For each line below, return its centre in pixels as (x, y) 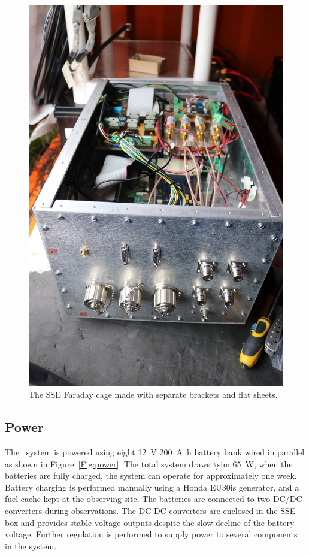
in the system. (31, 546)
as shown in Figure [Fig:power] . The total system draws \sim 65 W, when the (149, 463)
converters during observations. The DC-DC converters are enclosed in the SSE (150, 510)
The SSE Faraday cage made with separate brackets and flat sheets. (153, 395)
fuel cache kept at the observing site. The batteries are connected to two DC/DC (154, 499)
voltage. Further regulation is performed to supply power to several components (151, 534)
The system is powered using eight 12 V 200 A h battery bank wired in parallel (155, 452)
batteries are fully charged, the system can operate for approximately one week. (151, 475)
